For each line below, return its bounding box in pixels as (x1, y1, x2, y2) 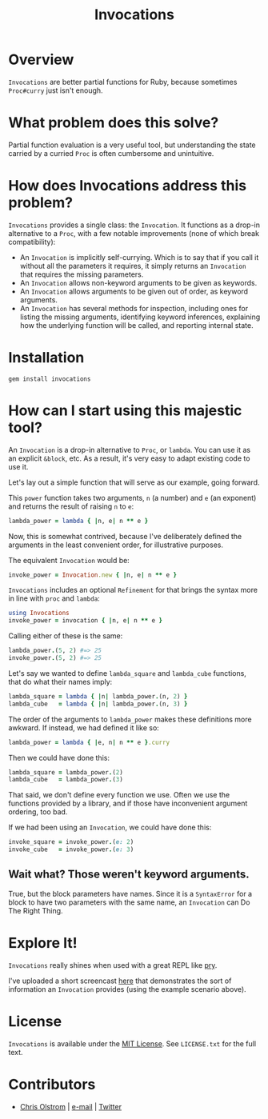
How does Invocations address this (8, 177, 246, 195)
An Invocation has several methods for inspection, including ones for (19, 303, 249, 313)
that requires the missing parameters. (19, 270, 144, 279)
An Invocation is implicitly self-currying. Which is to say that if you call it (19, 252, 259, 262)
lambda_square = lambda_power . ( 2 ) (8, 768, 124, 777)
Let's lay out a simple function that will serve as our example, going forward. (8, 478, 260, 487)
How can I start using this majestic (8, 402, 242, 419)
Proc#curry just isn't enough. (8, 86, 103, 95)
